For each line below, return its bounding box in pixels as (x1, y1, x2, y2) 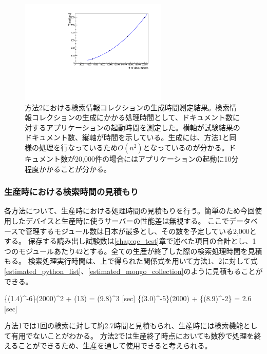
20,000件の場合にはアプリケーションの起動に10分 (74, 153, 239, 164)
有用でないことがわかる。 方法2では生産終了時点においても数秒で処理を (11, 330, 254, 341)
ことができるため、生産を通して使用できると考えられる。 (18, 340, 212, 351)
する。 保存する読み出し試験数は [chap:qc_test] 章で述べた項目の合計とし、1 (4, 235, 256, 246)
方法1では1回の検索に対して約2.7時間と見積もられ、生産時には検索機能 (4, 320, 243, 331)
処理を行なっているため (39, 142, 118, 152)
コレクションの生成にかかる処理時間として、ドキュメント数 (31, 112, 233, 123)
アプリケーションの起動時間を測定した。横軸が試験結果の (46, 122, 240, 132)
